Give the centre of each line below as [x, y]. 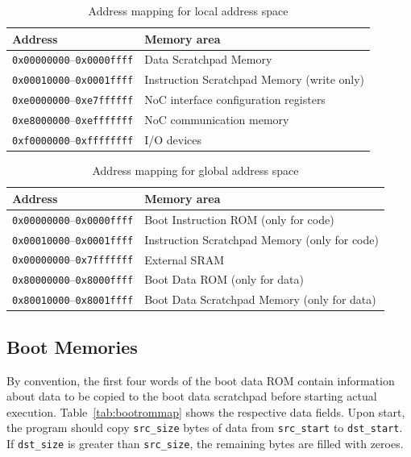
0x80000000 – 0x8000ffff [73, 279]
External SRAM [185, 259]
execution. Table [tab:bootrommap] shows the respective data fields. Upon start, [206, 411]
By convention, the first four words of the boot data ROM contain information [201, 380]
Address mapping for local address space [188, 10]
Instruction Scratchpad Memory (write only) [255, 79]
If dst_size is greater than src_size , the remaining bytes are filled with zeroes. [205, 444]
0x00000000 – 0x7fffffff [73, 259]
